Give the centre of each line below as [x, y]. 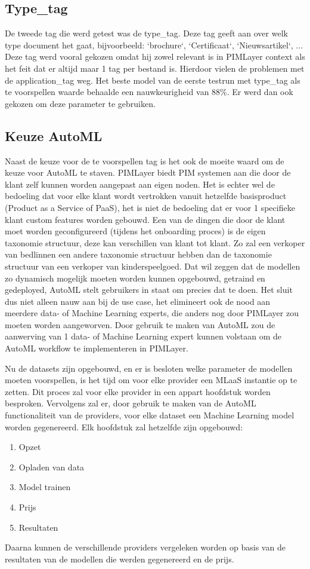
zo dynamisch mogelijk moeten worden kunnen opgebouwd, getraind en [135, 278]
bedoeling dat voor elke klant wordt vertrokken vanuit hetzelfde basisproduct [146, 196]
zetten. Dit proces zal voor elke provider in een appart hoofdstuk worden [138, 391]
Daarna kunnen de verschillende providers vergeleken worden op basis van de [145, 547]
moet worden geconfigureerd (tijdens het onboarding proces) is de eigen [135, 231]
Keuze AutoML [54, 135]
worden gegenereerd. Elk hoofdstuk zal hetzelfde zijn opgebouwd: [124, 426]
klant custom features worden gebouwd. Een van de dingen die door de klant [145, 219]
